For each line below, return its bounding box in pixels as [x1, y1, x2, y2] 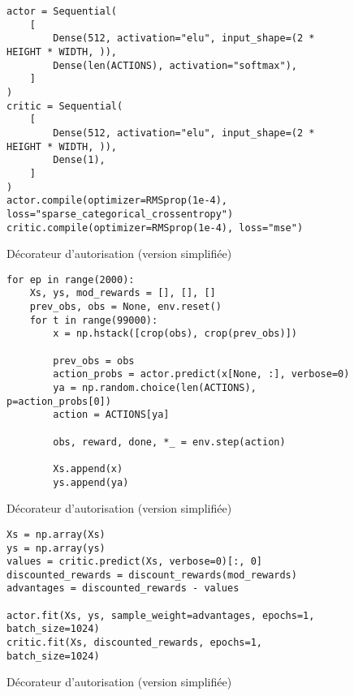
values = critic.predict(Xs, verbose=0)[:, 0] [6, 556, 262, 568]
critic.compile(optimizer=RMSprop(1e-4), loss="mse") [6, 221, 304, 234]
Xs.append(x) [53, 462, 123, 475]
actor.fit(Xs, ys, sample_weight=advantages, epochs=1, [6, 609, 315, 621]
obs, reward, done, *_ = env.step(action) [53, 436, 286, 448]
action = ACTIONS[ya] [53, 409, 170, 421]
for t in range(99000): [29, 314, 158, 326]
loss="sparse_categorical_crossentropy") [6, 208, 234, 220]
